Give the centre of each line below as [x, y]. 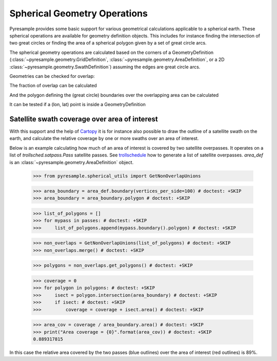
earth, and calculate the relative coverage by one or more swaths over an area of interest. [104, 138]
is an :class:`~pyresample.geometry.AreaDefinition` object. [72, 162]
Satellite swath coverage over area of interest [84, 119]
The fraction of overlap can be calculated [53, 86]
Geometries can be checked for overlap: [52, 76]
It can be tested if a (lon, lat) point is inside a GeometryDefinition [78, 105]
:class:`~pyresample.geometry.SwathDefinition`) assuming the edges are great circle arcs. [105, 67]
